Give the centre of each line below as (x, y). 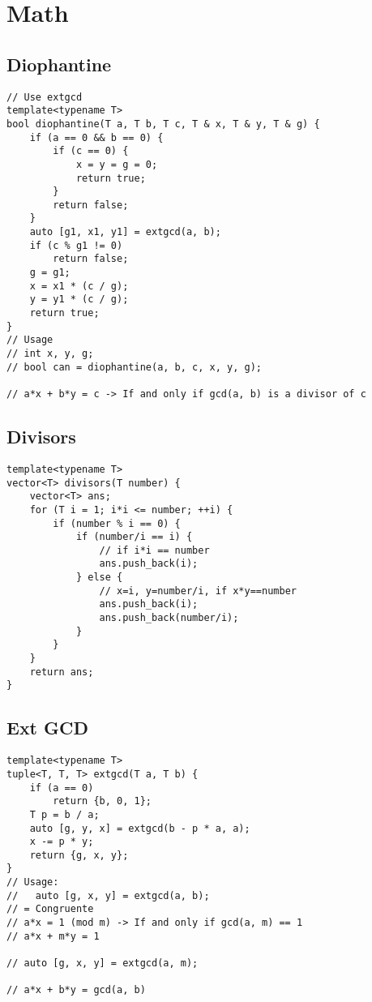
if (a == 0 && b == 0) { (96, 137)
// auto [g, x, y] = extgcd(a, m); (103, 963)
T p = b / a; (64, 814)
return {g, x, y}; (79, 855)
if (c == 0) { (91, 151)
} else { (99, 578)
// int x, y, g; (50, 354)
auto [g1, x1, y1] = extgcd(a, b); (125, 232)
